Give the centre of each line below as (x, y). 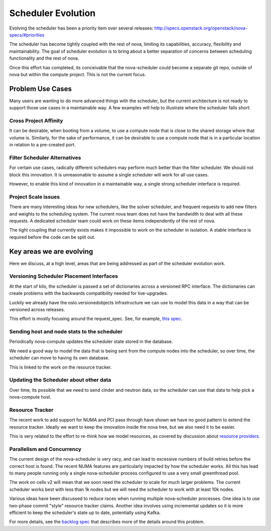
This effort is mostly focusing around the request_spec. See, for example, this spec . (96, 319)
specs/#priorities (27, 35)
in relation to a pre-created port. (42, 145)
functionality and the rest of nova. (44, 58)
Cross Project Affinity (36, 120)
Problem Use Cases (41, 88)
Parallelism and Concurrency (45, 449)
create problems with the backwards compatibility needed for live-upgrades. (89, 293)
